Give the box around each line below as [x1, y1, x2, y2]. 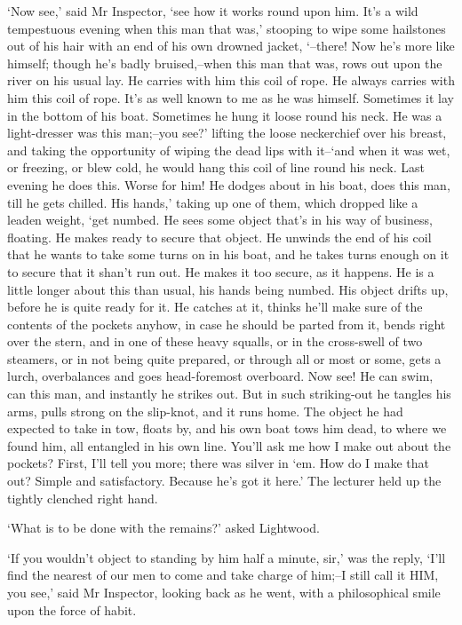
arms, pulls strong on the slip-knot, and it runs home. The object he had [7, 401, 403, 420]
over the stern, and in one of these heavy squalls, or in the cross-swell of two [7, 332, 423, 351]
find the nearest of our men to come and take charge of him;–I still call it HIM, [7, 566, 439, 584]
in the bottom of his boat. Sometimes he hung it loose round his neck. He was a [7, 106, 442, 124]
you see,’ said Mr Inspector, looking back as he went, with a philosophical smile [7, 583, 441, 601]
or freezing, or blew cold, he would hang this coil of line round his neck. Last [7, 158, 425, 177]
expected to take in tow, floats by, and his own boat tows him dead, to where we [7, 419, 447, 438]
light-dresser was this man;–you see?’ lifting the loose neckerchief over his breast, [7, 123, 447, 142]
